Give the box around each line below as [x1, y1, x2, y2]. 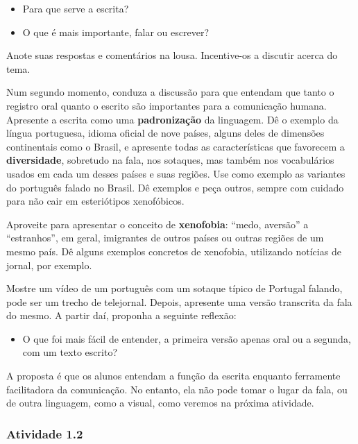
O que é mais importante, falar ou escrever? [22, 24, 210, 39]
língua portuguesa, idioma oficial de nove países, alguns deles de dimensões [6, 126, 325, 140]
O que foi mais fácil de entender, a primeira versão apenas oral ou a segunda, [22, 331, 351, 345]
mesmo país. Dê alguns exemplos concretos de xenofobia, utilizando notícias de [6, 244, 341, 258]
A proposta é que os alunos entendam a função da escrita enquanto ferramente [6, 368, 341, 383]
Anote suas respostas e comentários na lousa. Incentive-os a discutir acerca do [6, 48, 338, 62]
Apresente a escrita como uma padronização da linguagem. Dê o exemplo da [6, 112, 339, 126]
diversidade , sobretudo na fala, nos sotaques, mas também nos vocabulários [6, 153, 334, 167]
